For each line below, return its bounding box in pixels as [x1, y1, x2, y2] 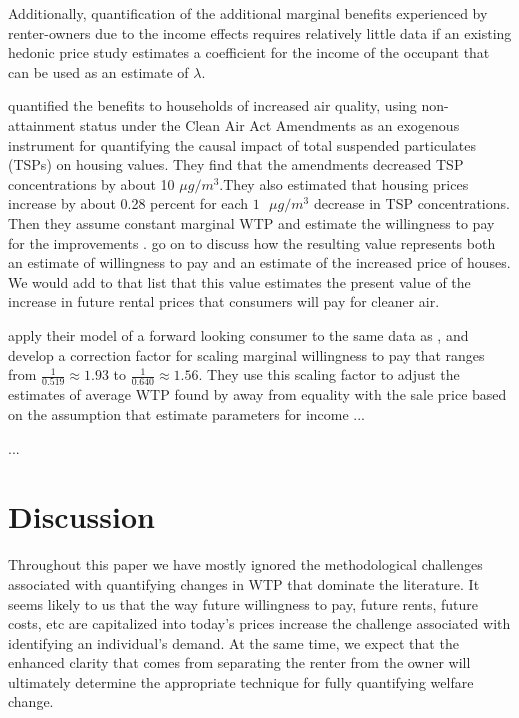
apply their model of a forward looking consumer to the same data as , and [8, 324, 469, 345]
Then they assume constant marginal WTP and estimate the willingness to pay [8, 212, 495, 233]
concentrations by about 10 [8, 173, 175, 194]
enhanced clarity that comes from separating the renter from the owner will [8, 652, 471, 673]
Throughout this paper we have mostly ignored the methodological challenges [8, 554, 483, 575]
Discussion [8, 496, 155, 537]
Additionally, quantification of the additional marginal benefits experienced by [8, 3, 488, 23]
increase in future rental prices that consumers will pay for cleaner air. [8, 291, 440, 312]
